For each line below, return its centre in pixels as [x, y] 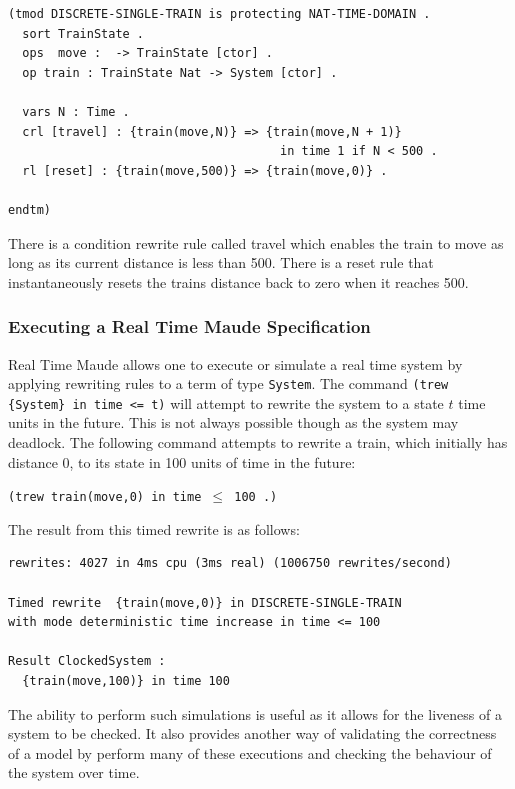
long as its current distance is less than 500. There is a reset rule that [221, 262]
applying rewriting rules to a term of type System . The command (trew [228, 383]
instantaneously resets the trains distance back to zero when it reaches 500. [238, 281]
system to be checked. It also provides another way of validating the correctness [252, 733]
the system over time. [74, 772]
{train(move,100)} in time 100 [126, 681]
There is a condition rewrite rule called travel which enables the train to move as [256, 242]
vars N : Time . [76, 111]
